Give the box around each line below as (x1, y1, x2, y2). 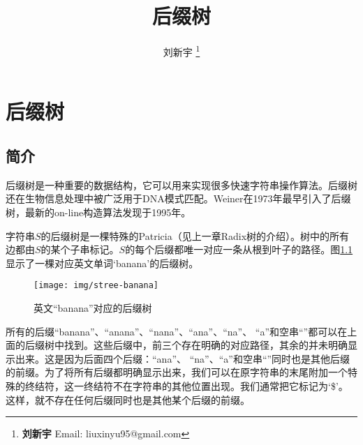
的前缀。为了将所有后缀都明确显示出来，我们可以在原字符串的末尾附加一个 (6, 365, 348, 379)
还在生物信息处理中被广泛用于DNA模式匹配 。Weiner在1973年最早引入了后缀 (6, 191, 351, 206)
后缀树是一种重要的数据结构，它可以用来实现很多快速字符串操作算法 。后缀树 (6, 177, 357, 192)
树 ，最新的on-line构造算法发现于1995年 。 (6, 204, 191, 219)
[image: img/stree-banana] (34, 280, 158, 291)
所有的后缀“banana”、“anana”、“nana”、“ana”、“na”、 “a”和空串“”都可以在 (6, 324, 348, 338)
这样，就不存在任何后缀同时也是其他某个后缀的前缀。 (6, 392, 250, 407)
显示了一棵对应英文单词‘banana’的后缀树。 (6, 255, 199, 270)
